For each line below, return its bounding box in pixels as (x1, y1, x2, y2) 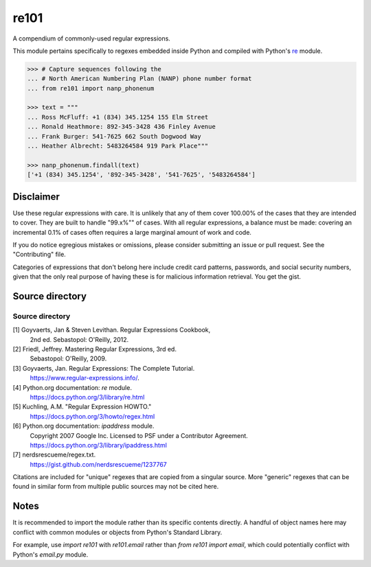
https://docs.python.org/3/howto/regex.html (30, 412, 155, 420)
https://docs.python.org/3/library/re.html (30, 393, 145, 401)
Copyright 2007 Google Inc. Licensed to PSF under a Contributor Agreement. (30, 431, 249, 439)
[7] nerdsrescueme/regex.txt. (12, 450, 96, 459)
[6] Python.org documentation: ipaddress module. (12, 422, 155, 430)
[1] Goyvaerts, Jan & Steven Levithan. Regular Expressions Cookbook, (12, 326, 211, 334)
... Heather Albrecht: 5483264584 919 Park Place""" (27, 142, 209, 150)
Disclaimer (12, 191, 60, 202)
